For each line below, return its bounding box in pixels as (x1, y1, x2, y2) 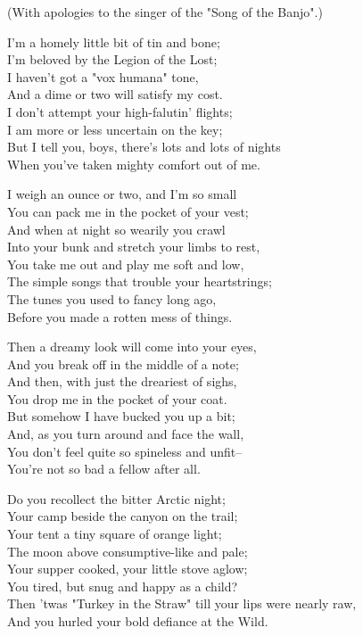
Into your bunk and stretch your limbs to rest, (7, 237, 260, 256)
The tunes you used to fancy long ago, (7, 289, 217, 308)
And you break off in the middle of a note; (7, 354, 239, 373)
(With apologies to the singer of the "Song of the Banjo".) (7, 3, 323, 21)
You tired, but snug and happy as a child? (7, 576, 238, 595)
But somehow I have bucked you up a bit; (7, 407, 235, 425)
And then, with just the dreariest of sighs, (7, 372, 237, 391)
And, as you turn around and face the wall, (7, 425, 244, 443)
